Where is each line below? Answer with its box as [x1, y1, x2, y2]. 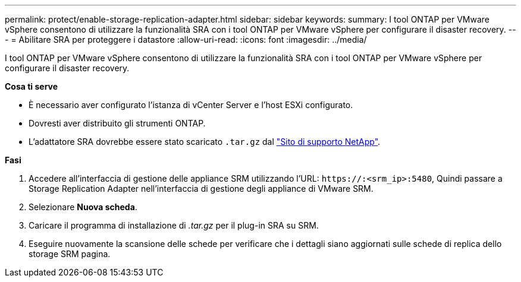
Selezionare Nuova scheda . [29, 202, 137, 212]
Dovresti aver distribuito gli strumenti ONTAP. [29, 118, 206, 128]
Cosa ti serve [5, 81, 58, 91]
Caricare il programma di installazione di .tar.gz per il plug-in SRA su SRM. [29, 220, 319, 230]
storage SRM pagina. [29, 249, 111, 259]
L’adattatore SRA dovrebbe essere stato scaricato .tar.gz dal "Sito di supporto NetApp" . [29, 137, 381, 147]
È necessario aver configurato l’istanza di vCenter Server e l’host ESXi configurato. [29, 100, 353, 110]
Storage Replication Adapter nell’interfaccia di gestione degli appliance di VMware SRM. [29, 183, 374, 194]
